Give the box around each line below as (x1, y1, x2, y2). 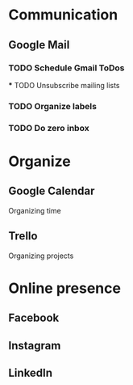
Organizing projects (8, 251, 74, 260)
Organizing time (8, 205, 62, 215)
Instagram (8, 338, 61, 353)
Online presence (8, 279, 121, 297)
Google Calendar (8, 184, 95, 198)
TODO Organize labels (8, 100, 97, 112)
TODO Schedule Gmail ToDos (8, 62, 125, 74)
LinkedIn (8, 366, 53, 379)
